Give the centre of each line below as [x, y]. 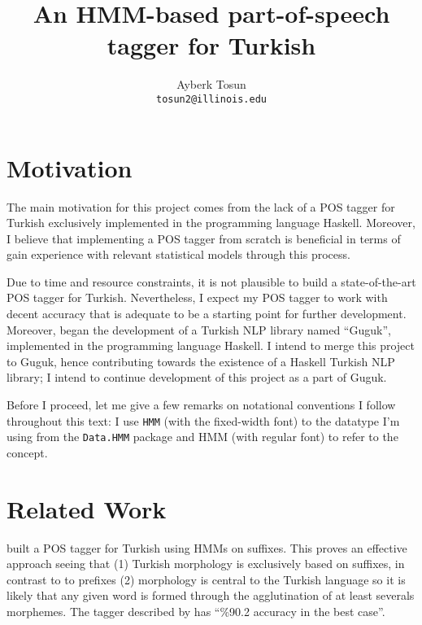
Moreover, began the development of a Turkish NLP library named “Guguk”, [199, 329]
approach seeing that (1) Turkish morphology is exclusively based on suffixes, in [206, 564]
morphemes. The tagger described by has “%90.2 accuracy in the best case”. [196, 612]
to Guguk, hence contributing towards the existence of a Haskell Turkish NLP [201, 361]
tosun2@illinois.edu [211, 99]
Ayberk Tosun [211, 84]
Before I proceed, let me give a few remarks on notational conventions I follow [201, 405]
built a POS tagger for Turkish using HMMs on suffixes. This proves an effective [207, 547]
